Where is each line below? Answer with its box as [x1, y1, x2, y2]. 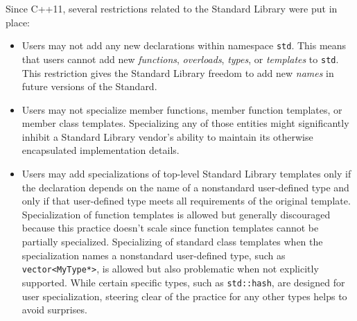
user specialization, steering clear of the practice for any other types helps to [21, 288, 347, 303]
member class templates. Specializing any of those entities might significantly [21, 116, 349, 130]
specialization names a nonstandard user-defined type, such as [21, 248, 286, 262]
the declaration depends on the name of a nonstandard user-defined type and [21, 180, 349, 194]
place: [6, 15, 30, 29]
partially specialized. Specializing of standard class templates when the [21, 234, 323, 249]
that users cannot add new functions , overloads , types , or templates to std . [21, 51, 339, 66]
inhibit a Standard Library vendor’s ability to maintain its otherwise [21, 129, 313, 144]
